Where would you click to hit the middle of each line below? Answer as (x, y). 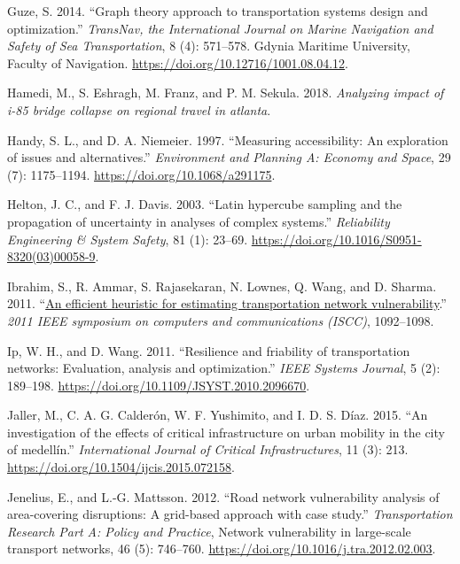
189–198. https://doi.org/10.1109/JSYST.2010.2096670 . (159, 385)
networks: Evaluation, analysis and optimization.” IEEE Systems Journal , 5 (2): (224, 368)
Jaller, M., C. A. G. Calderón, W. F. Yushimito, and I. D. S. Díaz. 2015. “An (218, 415)
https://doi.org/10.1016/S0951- (336, 239)
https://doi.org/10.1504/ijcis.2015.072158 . (121, 467)
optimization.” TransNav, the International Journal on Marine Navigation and (220, 28)
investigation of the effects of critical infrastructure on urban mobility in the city (226, 432)
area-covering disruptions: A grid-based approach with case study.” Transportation (230, 514)
